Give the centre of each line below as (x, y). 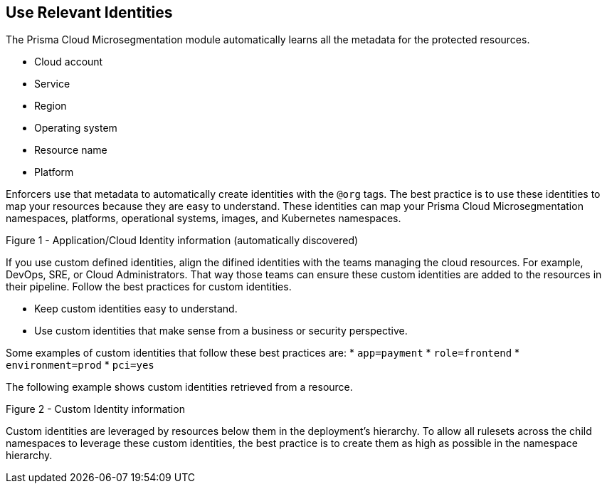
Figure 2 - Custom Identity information (95, 409)
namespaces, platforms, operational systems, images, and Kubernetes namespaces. (204, 219)
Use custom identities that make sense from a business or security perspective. (221, 331)
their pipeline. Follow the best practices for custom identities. (149, 287)
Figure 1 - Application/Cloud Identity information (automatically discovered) (182, 241)
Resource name (71, 150)
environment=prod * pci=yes (80, 365)
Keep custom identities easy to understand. (136, 309)
